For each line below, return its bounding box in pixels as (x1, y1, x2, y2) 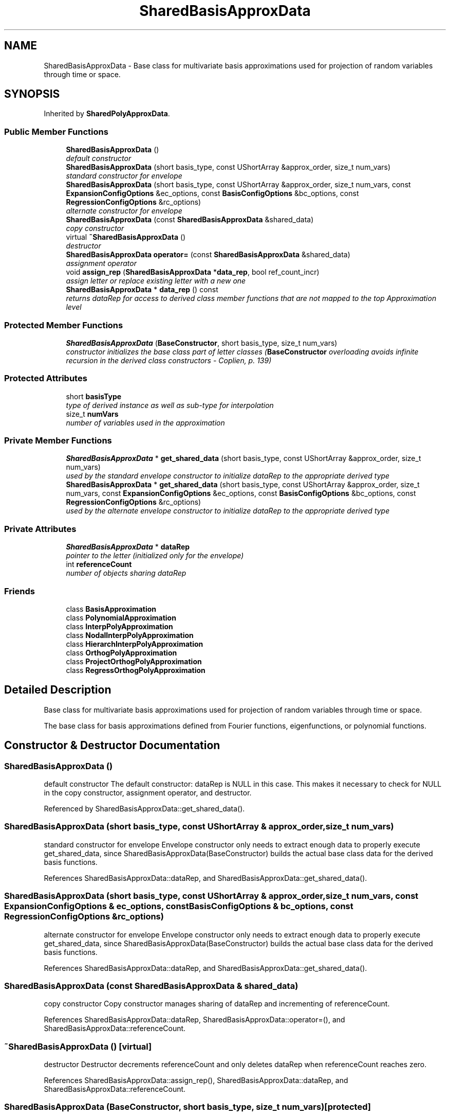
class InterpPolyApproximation (66, 622, 173, 631)
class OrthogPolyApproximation (66, 648, 177, 657)
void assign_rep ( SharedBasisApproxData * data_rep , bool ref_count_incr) (66, 268, 320, 277)
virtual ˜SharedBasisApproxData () (66, 233, 186, 242)
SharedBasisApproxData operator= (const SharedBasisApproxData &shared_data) (66, 250, 350, 259)
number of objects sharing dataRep (66, 569, 186, 578)
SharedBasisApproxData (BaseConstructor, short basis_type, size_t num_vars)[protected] (4, 1102, 371, 1112)
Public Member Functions (4, 126, 108, 137)
